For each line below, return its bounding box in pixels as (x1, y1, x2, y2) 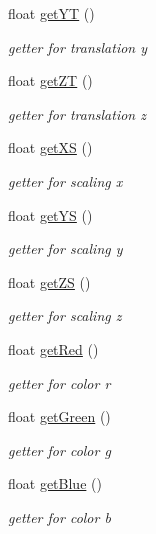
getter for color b (8, 506, 111, 527)
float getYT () (8, 3, 95, 23)
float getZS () (8, 271, 91, 292)
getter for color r (8, 372, 111, 393)
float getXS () (8, 137, 93, 158)
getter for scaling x (8, 170, 123, 191)
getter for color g (8, 439, 111, 460)
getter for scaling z (8, 305, 122, 326)
